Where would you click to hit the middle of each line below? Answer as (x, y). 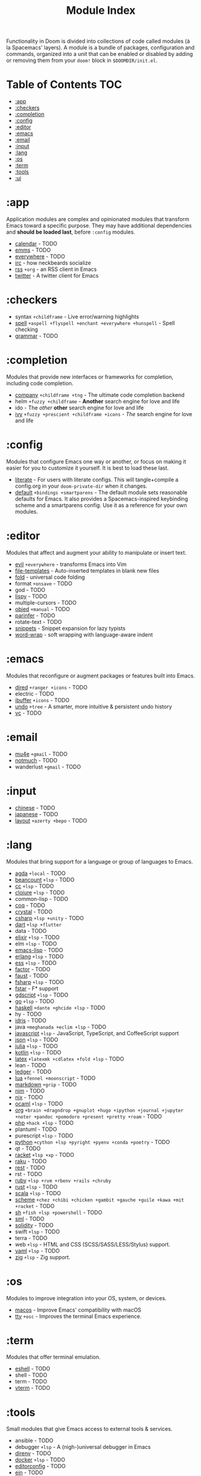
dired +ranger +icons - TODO (51, 687)
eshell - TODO (33, 1369)
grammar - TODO (36, 336)
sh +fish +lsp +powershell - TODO (58, 1212)
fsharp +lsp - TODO (39, 982)
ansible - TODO (34, 1440)
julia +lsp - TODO (36, 1046)
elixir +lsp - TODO (37, 937)
